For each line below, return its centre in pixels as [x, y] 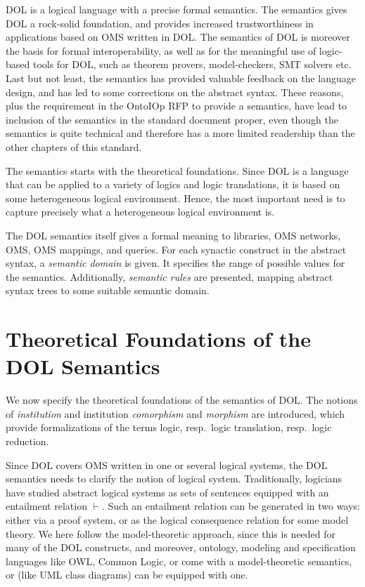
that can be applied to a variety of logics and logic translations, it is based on [173, 184]
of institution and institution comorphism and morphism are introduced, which [175, 413]
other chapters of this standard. [74, 146]
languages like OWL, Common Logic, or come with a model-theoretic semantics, [179, 561]
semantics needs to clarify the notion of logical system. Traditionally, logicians [174, 479]
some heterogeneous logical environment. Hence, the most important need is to [175, 198]
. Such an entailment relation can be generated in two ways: [231, 506]
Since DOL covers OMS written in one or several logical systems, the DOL [167, 464]
